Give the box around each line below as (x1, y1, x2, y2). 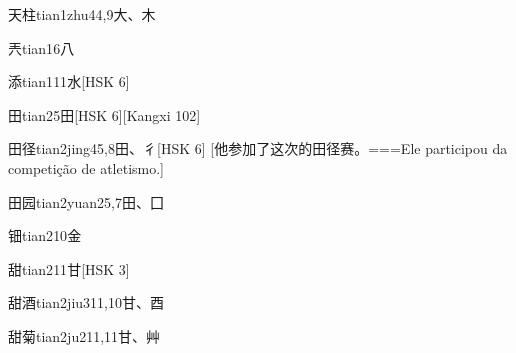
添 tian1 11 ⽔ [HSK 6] (8, 71, 130, 92)
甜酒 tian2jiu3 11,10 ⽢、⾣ (8, 292, 164, 313)
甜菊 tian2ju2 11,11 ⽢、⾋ (8, 325, 161, 346)
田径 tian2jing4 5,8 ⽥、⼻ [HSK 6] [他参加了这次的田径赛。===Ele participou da (8, 138, 508, 159)
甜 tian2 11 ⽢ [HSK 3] (8, 258, 130, 279)
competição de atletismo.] (8, 157, 165, 178)
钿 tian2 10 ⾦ (8, 225, 82, 246)
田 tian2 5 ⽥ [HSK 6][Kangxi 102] (8, 104, 201, 125)
